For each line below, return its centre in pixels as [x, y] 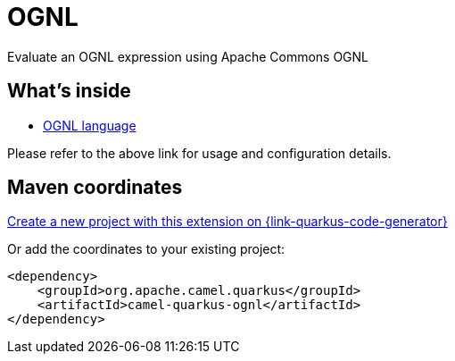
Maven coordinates [95, 188]
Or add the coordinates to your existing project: [146, 249]
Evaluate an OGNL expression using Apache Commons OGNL [188, 56]
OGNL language [90, 125]
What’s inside [69, 91]
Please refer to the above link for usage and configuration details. [199, 153]
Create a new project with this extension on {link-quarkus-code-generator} [227, 222]
